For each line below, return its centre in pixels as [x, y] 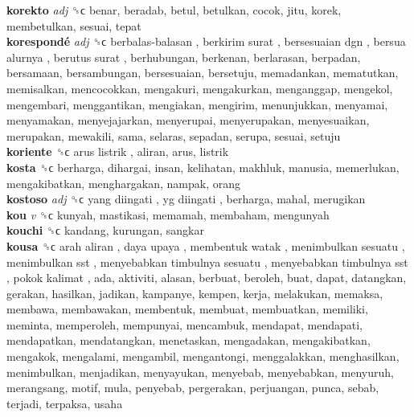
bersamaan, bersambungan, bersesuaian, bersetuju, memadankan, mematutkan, [203, 73]
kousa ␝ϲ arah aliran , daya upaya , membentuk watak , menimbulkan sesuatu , [206, 245]
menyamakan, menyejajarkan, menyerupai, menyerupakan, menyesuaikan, [188, 120]
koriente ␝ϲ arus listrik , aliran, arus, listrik [118, 151]
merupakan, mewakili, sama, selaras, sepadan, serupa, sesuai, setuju [174, 135]
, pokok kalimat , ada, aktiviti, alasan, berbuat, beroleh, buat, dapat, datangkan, [207, 278]
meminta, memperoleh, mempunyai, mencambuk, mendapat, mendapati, [184, 324]
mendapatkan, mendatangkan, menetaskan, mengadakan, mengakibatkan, [189, 340]
